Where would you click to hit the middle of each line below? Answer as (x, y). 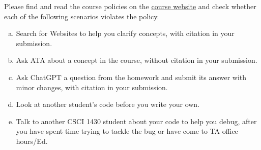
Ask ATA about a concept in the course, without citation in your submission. (137, 60)
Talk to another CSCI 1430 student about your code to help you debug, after (136, 121)
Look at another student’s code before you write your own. (108, 104)
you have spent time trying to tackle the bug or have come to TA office (127, 131)
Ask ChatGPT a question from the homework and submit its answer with (131, 77)
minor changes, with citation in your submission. (92, 87)
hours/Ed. (32, 141)
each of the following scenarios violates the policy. (82, 16)
